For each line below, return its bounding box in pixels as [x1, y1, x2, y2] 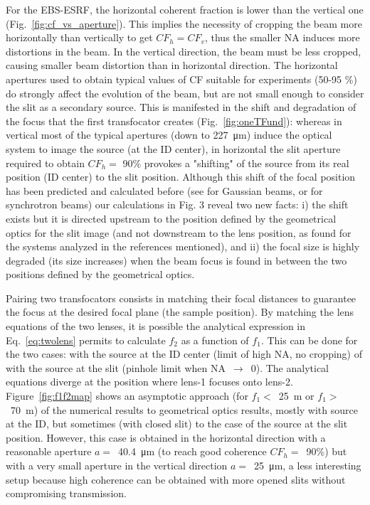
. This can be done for [260, 332, 358, 347]
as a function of [181, 332, 249, 347]
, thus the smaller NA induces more [204, 30, 360, 45]
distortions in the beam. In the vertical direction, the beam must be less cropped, [6, 43, 361, 58]
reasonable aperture [6, 444, 92, 459]
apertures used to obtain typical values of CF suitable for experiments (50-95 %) [6, 71, 357, 86]
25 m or [278, 388, 314, 403]
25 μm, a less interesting [254, 458, 361, 472]
